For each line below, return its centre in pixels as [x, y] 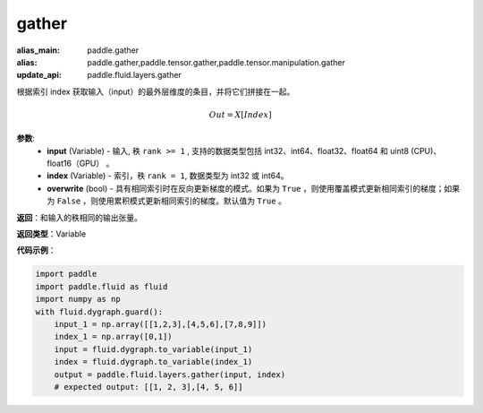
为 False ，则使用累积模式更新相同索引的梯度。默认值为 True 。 [166, 201]
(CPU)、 [426, 151]
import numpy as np [78, 299]
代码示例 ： [36, 250]
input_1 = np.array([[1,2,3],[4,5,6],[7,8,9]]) [161, 324]
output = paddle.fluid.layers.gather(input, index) [170, 374]
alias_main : [38, 50]
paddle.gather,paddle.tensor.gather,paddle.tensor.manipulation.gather [216, 62]
